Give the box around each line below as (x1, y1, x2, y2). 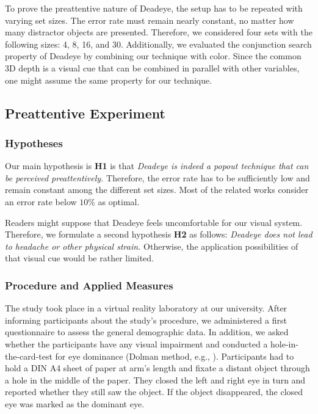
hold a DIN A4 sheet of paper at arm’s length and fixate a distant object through (5, 361, 310, 374)
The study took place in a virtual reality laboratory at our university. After (5, 302, 287, 314)
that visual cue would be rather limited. (5, 252, 154, 264)
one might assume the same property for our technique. (5, 73, 212, 86)
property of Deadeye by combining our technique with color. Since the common (5, 49, 302, 62)
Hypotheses (5, 135, 63, 150)
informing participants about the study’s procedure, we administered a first (5, 313, 287, 326)
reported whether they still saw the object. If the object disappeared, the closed (5, 385, 303, 398)
